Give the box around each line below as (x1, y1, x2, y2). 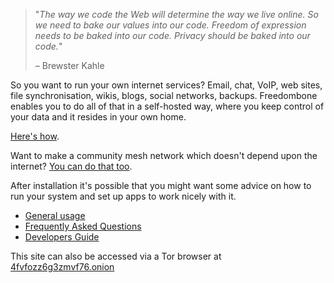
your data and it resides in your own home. (10, 111, 187, 123)
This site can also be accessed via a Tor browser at (10, 250, 222, 262)
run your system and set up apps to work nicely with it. (10, 190, 237, 202)
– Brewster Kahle (34, 60, 105, 71)
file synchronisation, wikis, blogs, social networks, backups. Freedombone (10, 90, 318, 101)
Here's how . (10, 130, 60, 142)
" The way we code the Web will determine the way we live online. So (34, 9, 319, 20)
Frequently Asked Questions (24, 220, 142, 232)
